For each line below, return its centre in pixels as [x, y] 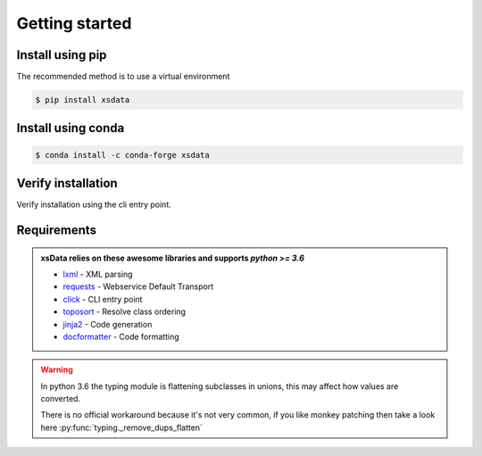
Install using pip [62, 55]
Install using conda [71, 128]
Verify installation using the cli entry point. [94, 204]
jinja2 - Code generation [108, 324]
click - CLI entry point [103, 299]
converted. [60, 399]
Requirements [57, 230]
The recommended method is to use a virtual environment [123, 77]
